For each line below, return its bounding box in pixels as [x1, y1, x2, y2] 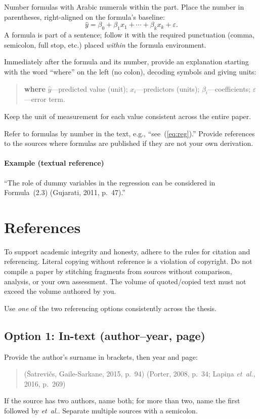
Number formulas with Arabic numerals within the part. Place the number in [4, 2, 244, 12]
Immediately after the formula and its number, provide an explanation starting [4, 56, 249, 67]
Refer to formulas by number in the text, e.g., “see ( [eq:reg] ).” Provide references [4, 128, 255, 138]
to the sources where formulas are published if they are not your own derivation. [4, 138, 253, 148]
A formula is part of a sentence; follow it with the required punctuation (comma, [4, 29, 254, 40]
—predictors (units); [136, 83, 200, 94]
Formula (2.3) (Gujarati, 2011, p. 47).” [4, 187, 125, 198]
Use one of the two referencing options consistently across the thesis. [4, 302, 216, 313]
